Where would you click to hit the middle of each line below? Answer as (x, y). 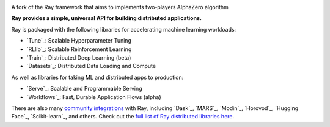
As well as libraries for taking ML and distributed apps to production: (97, 77)
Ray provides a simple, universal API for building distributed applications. (106, 18)
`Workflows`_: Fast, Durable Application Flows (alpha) (94, 97)
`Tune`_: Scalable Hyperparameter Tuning (79, 41)
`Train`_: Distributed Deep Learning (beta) (79, 57)
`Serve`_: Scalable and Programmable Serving (85, 89)
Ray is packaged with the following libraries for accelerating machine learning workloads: (124, 29)
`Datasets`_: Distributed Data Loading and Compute (91, 66)
